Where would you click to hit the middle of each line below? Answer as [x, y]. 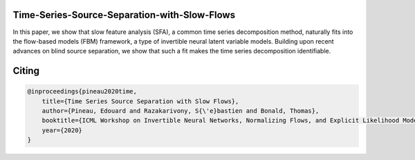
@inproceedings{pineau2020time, [82, 91]
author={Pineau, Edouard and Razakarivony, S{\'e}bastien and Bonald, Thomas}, [181, 111]
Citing [26, 71]
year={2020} [62, 130]
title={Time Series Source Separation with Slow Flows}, [140, 101]
